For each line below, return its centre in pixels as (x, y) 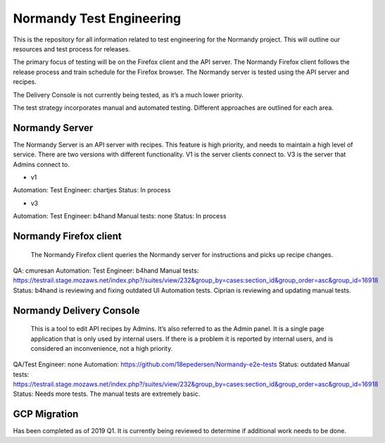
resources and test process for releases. (71, 49)
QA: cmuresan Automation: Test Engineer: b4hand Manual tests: (106, 270)
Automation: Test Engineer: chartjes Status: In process (92, 190)
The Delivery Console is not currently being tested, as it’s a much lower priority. (128, 94)
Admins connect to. (41, 164)
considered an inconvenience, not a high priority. (102, 348)
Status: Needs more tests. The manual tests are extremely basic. (107, 394)
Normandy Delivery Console (76, 310)
